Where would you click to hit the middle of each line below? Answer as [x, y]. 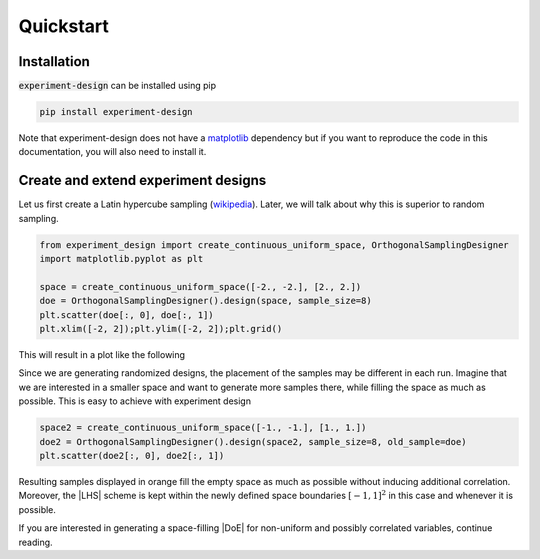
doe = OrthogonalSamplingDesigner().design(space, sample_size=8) [205, 301]
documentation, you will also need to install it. [112, 152]
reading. [36, 542]
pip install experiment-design [116, 112]
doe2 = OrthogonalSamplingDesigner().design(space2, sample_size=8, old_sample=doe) [253, 441]
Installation [54, 61]
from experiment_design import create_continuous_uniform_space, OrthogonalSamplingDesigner [274, 244]
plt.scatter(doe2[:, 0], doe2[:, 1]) [132, 455]
